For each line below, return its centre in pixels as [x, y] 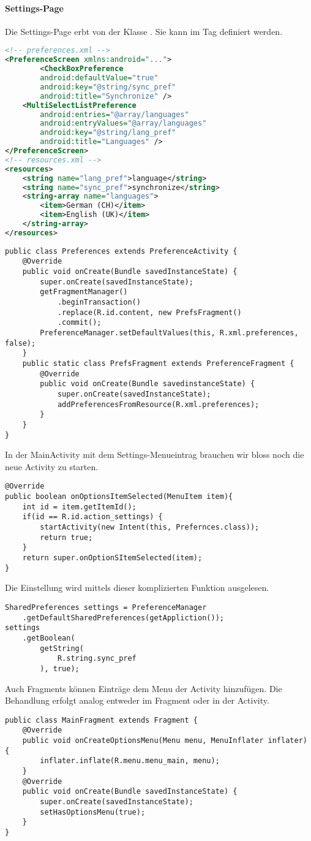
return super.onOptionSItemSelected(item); [112, 558]
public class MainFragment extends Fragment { [101, 720]
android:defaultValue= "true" [99, 78]
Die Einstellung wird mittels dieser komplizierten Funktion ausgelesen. [137, 588]
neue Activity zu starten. [52, 466]
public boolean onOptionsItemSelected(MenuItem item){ [119, 497]
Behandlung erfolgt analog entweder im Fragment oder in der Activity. [137, 700]
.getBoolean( [49, 638]
